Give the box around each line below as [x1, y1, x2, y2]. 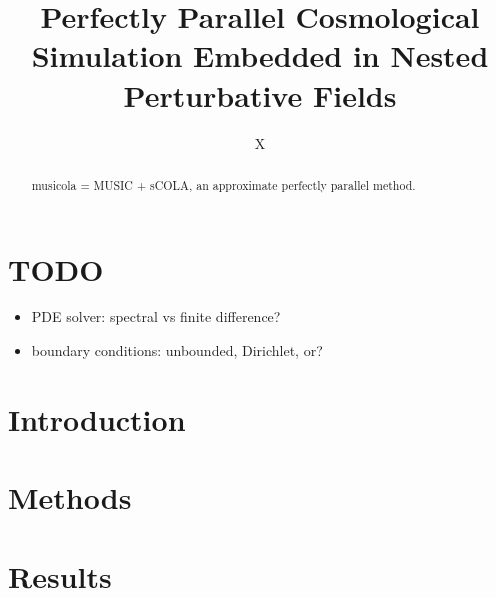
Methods [8, 477, 132, 518]
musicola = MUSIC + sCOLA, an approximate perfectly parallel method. [31, 176, 416, 193]
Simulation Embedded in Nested [31, 35, 489, 76]
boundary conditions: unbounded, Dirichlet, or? [31, 340, 323, 361]
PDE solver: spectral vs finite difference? [31, 306, 281, 327]
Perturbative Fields [123, 74, 397, 115]
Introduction [8, 398, 186, 439]
